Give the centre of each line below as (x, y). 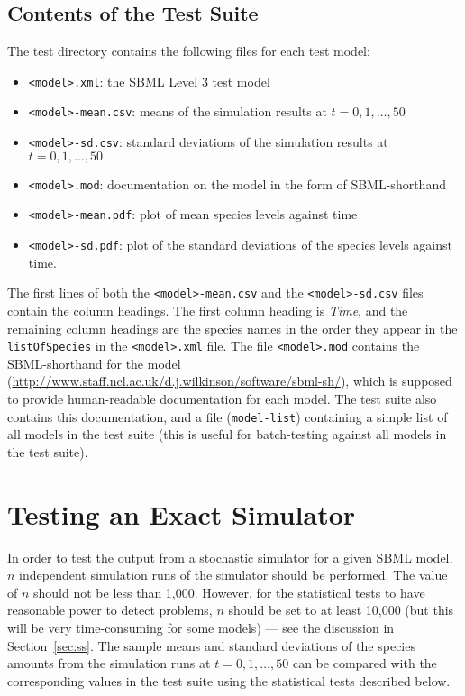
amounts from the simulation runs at (109, 663)
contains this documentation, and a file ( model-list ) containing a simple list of (228, 416)
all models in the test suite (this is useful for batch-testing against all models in (227, 434)
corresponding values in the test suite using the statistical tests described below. (229, 680)
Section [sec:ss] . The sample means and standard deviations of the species (211, 645)
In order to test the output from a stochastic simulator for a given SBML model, (230, 557)
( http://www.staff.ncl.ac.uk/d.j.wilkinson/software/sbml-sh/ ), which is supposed (230, 381)
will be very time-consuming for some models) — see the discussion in (201, 627)
